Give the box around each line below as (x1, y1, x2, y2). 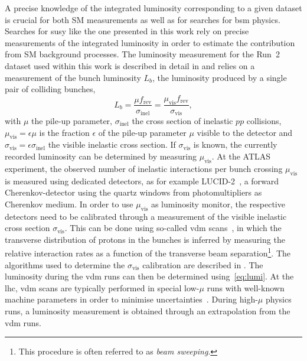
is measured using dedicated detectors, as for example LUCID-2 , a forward (5, 174, 279, 187)
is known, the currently (193, 138, 277, 151)
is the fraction (39, 126, 90, 138)
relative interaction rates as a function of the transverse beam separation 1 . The (5, 245, 291, 259)
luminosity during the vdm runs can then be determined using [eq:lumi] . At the (5, 270, 294, 282)
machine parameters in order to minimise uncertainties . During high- (5, 293, 258, 305)
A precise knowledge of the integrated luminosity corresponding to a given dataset (5, 2, 302, 14)
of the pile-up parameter (98, 126, 187, 138)
